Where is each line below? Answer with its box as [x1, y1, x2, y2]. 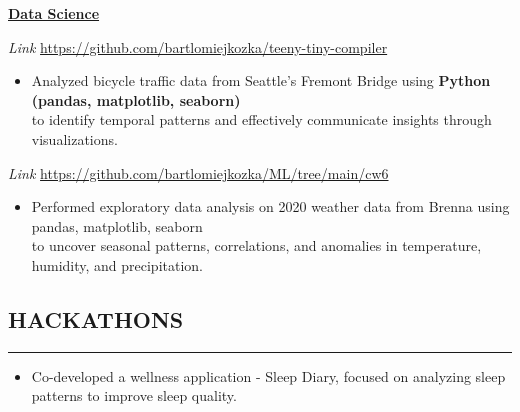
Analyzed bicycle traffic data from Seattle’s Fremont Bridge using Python [31, 70, 491, 91]
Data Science [8, 3, 100, 23]
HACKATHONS [8, 303, 184, 334]
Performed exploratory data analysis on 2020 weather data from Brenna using [31, 196, 510, 217]
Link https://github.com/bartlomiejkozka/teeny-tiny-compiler [8, 36, 388, 57]
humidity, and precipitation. [31, 254, 204, 275]
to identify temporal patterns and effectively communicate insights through [31, 109, 492, 130]
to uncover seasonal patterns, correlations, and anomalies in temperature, [31, 235, 482, 256]
